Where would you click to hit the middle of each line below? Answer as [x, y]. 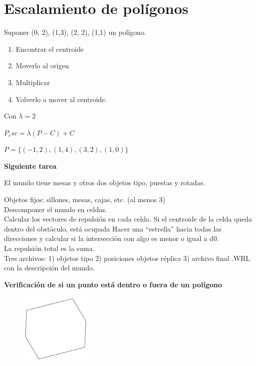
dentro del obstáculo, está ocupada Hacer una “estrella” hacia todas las [113, 228]
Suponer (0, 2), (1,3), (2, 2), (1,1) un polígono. [75, 32]
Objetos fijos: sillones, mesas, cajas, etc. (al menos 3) [85, 199]
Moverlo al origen [42, 65]
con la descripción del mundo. [50, 268]
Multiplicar [33, 82]
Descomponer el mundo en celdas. [56, 209]
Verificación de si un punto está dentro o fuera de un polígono [113, 284]
